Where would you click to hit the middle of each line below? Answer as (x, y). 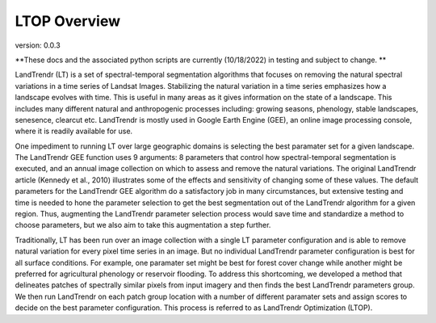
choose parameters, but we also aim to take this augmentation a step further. (143, 225)
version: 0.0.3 (38, 45)
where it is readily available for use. (74, 131)
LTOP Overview (68, 21)
